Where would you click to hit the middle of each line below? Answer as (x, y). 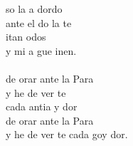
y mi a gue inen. (41, 50)
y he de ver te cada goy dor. (67, 134)
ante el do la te (39, 22)
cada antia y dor (42, 106)
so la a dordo (34, 9)
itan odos (26, 37)
